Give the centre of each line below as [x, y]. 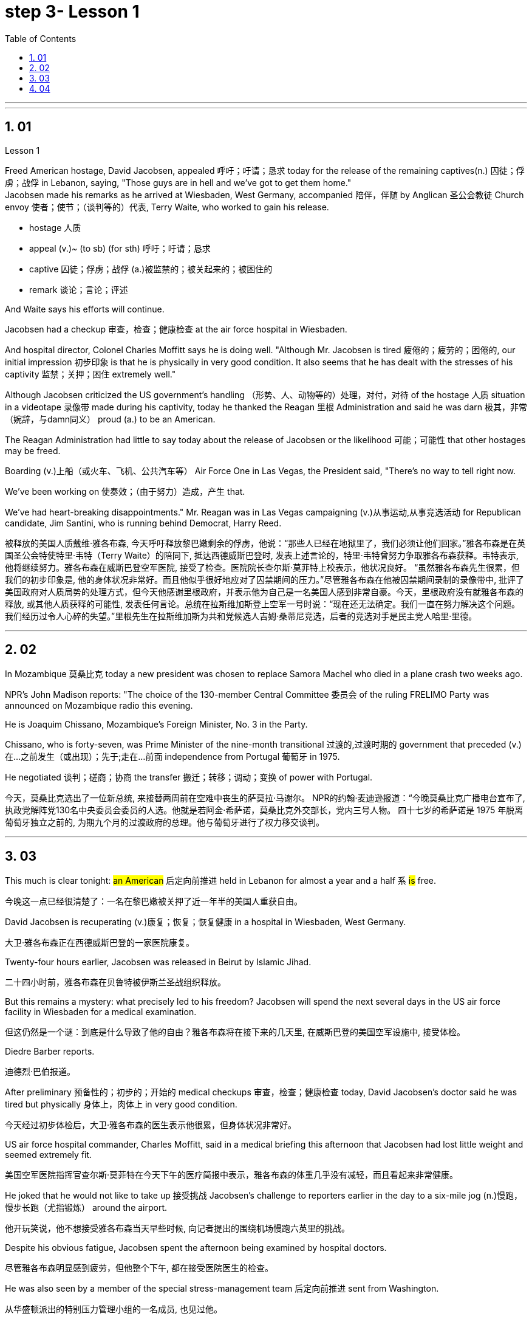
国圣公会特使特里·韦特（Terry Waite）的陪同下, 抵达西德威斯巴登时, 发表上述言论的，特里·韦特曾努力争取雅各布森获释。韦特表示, [262, 555]
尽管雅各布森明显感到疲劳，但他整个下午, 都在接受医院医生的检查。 [139, 1268]
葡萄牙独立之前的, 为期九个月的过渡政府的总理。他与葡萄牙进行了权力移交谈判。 [165, 822]
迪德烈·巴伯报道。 [40, 1072]
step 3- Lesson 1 [72, 12]
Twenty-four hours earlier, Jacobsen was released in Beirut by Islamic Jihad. [158, 962]
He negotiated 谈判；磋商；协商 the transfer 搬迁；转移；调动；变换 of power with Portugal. [189, 777]
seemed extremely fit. [49, 1155]
